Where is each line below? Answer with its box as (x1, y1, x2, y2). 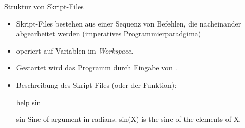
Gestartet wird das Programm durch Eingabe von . (16, 62, 177, 73)
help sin (16, 96, 41, 107)
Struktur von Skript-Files (4, 1, 84, 11)
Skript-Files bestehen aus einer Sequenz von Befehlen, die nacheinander (16, 18, 241, 29)
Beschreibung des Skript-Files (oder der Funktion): (16, 79, 177, 90)
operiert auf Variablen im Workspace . (16, 45, 134, 56)
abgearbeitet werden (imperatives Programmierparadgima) (16, 28, 201, 39)
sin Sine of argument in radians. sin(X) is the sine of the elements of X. (16, 114, 241, 124)
